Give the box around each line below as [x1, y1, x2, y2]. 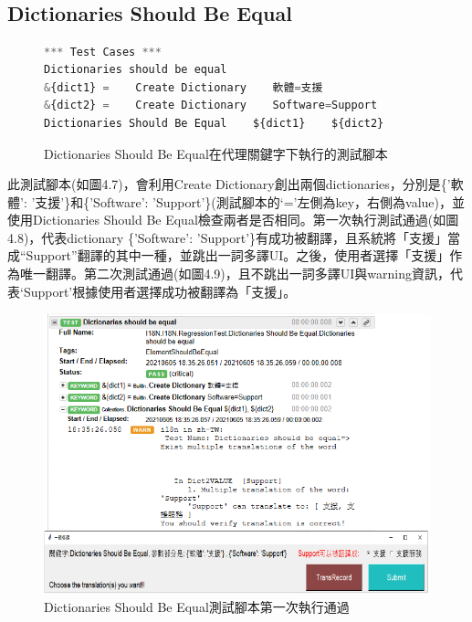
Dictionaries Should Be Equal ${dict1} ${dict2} [44, 116, 384, 130]
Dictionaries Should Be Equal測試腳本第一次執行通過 [44, 597, 350, 617]
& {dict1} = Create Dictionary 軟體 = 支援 [44, 80, 323, 94]
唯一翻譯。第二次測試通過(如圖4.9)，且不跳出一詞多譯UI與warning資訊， [19, 264, 450, 283]
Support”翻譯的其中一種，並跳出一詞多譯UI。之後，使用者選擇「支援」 [26, 246, 450, 265]
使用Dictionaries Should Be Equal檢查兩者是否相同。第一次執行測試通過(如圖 [7, 210, 459, 229]
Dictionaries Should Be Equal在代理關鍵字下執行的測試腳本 [44, 143, 388, 163]
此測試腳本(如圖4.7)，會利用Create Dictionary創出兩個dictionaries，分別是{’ [7, 174, 451, 194]
